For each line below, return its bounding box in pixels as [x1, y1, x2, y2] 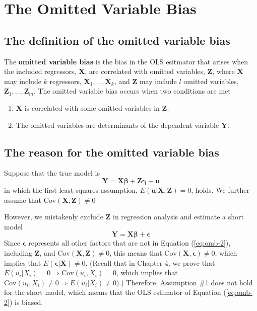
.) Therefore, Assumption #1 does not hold [119, 277, 253, 287]
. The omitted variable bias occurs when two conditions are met [33, 86, 231, 96]
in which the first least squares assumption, [4, 184, 138, 195]
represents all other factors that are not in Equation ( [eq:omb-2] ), [28, 238, 231, 248]
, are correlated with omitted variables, [85, 66, 205, 76]
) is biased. [9, 296, 43, 307]
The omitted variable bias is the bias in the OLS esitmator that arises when [4, 56, 248, 66]
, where [212, 66, 235, 76]
